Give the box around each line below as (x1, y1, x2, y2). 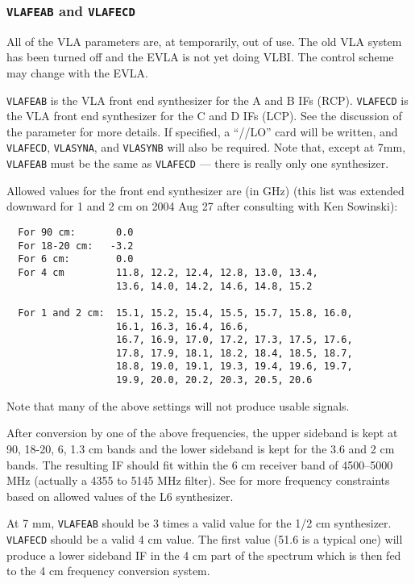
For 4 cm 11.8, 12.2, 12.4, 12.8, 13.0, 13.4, (18, 266, 318, 278)
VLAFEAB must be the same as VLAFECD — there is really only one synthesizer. (6, 155, 389, 172)
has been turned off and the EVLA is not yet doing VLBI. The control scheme (6, 48, 394, 65)
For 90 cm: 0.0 (18, 226, 134, 238)
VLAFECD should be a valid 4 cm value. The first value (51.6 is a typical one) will (6, 531, 403, 547)
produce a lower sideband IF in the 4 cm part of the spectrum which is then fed (6, 546, 401, 563)
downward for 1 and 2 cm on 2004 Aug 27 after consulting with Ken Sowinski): (6, 198, 398, 215)
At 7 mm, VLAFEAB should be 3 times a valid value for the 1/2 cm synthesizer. (6, 515, 392, 532)
